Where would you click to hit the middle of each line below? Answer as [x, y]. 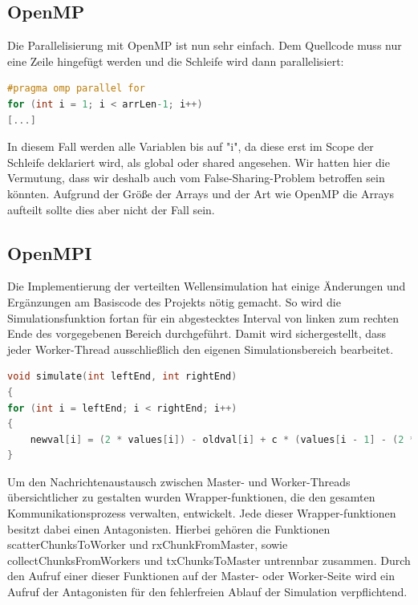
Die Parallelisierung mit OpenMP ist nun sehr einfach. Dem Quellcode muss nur [205, 45]
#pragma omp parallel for [76, 89]
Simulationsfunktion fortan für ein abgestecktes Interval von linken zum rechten [203, 317]
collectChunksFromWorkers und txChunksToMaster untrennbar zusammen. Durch [209, 560]
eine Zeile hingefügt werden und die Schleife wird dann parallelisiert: [176, 61]
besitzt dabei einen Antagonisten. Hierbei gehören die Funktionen [169, 528]
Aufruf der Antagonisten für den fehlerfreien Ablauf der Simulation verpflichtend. [207, 592]
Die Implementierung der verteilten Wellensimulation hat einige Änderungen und [207, 286]
